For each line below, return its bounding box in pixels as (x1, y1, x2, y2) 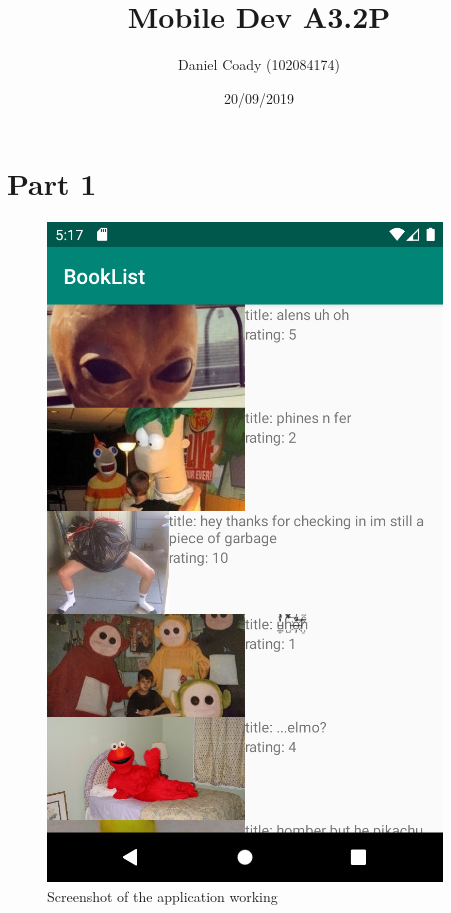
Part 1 (7, 163, 97, 204)
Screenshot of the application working (47, 885, 278, 906)
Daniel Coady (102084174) (178, 54, 340, 75)
